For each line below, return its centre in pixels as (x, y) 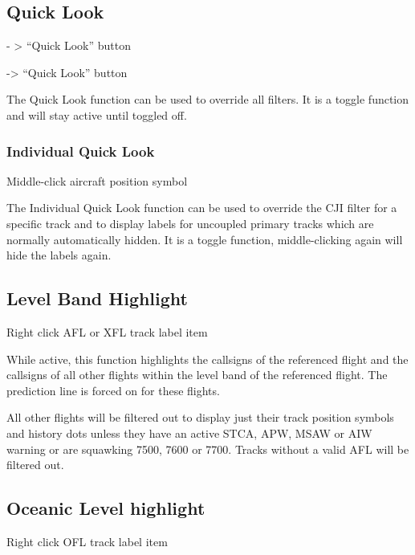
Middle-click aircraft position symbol (97, 180)
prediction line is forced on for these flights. (113, 390)
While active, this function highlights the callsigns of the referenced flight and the (207, 359)
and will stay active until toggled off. (97, 114)
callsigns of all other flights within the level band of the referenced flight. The (197, 375)
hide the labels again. (59, 255)
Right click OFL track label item (87, 541)
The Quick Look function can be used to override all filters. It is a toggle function (208, 99)
